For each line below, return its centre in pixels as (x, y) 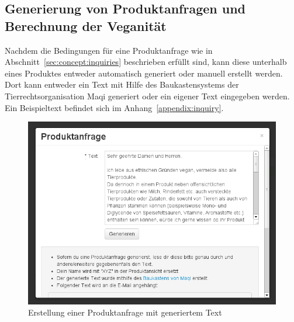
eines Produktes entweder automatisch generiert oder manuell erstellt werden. (144, 73)
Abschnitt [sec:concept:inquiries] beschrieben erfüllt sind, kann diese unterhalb (146, 62)
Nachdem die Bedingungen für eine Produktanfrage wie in (109, 50)
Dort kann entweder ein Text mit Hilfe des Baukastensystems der (122, 84)
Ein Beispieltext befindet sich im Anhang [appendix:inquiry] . (114, 107)
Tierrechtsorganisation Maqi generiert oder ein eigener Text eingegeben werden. (147, 96)
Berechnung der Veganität (86, 25)
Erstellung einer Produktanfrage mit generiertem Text (125, 312)
